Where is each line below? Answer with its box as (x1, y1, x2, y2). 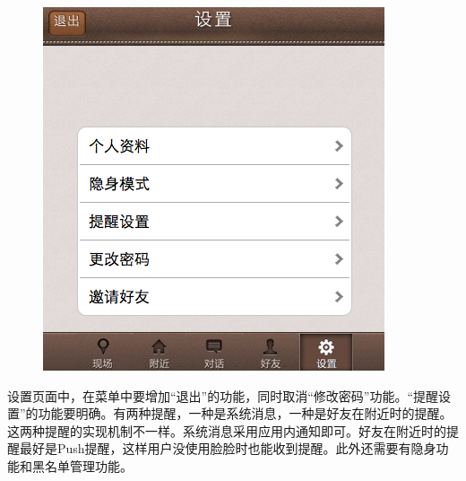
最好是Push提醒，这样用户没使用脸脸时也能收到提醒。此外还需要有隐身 (19, 439, 436, 458)
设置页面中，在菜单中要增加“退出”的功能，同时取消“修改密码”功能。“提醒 (7, 386, 439, 405)
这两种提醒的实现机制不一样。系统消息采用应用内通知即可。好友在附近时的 (7, 421, 446, 440)
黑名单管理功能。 (31, 456, 133, 475)
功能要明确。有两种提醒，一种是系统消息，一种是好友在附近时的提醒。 (38, 404, 453, 423)
